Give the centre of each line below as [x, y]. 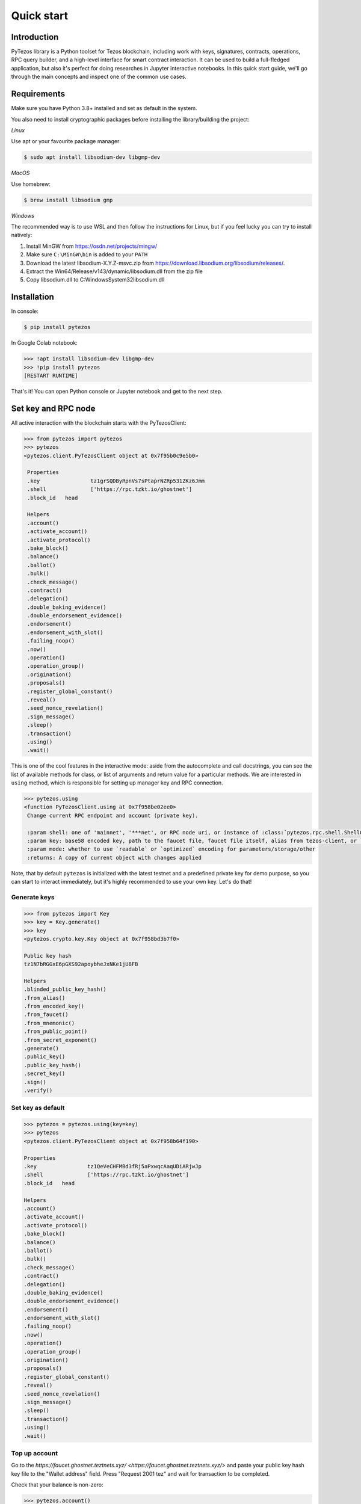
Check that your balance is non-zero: [57, 1485]
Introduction [35, 37]
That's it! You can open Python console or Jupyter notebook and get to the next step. [117, 391]
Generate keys [33, 897]
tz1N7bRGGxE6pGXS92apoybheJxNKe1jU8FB [81, 964]
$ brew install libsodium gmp [68, 200]
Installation [32, 297]
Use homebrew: [31, 184]
